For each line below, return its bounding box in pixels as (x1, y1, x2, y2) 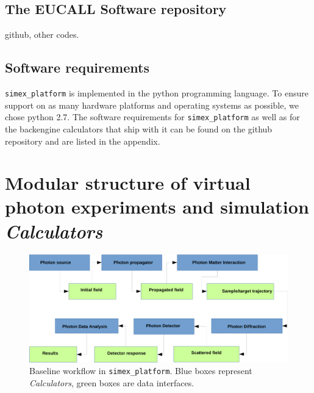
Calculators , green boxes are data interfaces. (29, 377, 194, 389)
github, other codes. (5, 28, 79, 41)
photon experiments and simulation (5, 194, 309, 219)
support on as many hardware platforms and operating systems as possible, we (5, 98, 299, 111)
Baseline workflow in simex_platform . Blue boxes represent (29, 364, 252, 377)
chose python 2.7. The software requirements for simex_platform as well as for (5, 110, 300, 123)
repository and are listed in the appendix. (5, 134, 160, 147)
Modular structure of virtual (5, 170, 251, 195)
